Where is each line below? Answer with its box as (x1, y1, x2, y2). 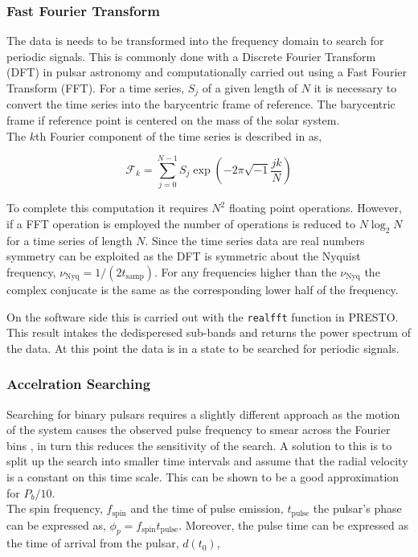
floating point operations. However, (228, 199, 402, 216)
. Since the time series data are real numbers (145, 231, 365, 248)
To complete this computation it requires (6, 199, 208, 216)
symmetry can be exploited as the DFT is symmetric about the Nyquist (6, 248, 361, 264)
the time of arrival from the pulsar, (6, 534, 179, 551)
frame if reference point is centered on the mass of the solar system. (6, 112, 340, 129)
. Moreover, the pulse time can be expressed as (178, 516, 408, 533)
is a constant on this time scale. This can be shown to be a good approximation (6, 468, 400, 485)
